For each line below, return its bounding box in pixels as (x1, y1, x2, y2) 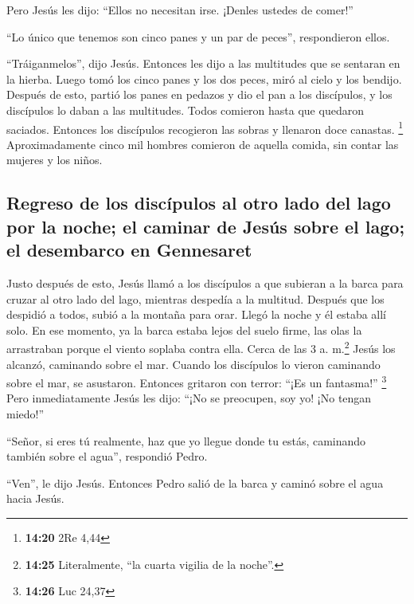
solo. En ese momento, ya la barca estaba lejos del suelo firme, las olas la (6, 321, 362, 338)
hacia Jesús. (6, 490, 64, 507)
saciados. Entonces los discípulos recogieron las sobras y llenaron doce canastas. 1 (6, 118, 404, 137)
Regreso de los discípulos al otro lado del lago (6, 190, 391, 215)
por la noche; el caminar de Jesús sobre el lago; (6, 214, 405, 238)
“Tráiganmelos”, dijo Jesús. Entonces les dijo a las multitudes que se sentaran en (6, 55, 400, 72)
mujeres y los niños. (6, 151, 103, 168)
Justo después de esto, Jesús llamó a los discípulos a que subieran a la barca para (6, 274, 404, 291)
